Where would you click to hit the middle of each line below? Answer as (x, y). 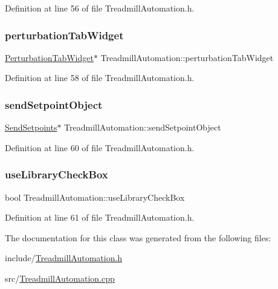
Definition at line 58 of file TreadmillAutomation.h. (100, 78)
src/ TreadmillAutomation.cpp (60, 278)
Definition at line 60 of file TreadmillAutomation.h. (100, 147)
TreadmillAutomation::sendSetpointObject (143, 127)
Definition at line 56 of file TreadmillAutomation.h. (100, 8)
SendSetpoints (31, 127)
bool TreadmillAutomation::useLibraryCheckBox (95, 197)
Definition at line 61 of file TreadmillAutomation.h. (100, 217)
